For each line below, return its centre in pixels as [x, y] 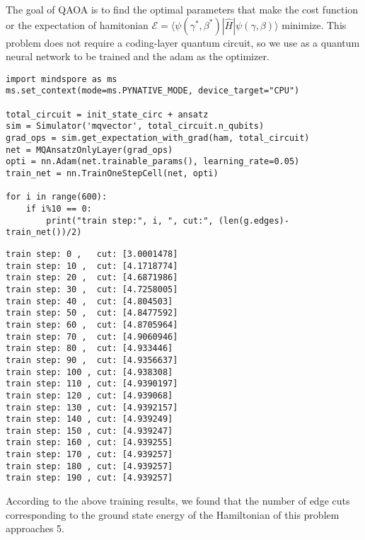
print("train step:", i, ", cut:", [130, 220]
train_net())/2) [44, 232]
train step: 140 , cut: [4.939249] [89, 419]
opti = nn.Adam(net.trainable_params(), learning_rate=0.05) [153, 162]
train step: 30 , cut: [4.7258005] [92, 289]
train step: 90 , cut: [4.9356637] [92, 360]
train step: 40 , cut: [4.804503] [89, 301]
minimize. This [314, 24]
